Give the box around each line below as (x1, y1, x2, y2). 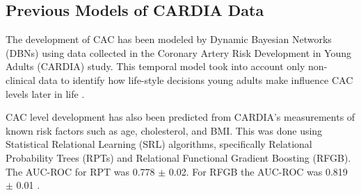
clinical (6, 72, 35, 87)
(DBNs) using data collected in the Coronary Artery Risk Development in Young (6, 45, 351, 60)
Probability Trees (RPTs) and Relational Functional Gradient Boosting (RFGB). (6, 150, 351, 164)
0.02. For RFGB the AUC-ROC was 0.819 (168, 164, 348, 178)
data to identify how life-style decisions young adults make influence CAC (38, 72, 353, 87)
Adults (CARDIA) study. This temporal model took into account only (6, 59, 305, 74)
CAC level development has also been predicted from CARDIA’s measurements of (6, 110, 355, 124)
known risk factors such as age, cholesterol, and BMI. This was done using (6, 123, 323, 137)
